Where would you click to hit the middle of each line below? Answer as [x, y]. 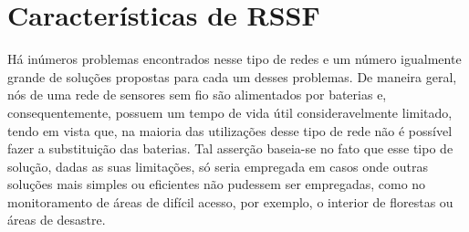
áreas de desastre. [57, 220]
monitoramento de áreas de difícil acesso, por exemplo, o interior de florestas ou [230, 201]
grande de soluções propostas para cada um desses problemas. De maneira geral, [232, 76]
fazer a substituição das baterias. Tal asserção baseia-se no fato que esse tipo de [230, 148]
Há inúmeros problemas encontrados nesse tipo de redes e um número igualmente [234, 59]
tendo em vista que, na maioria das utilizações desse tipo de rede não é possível [230, 130]
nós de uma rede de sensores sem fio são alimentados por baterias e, [197, 95]
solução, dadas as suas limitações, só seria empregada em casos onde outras [218, 166]
